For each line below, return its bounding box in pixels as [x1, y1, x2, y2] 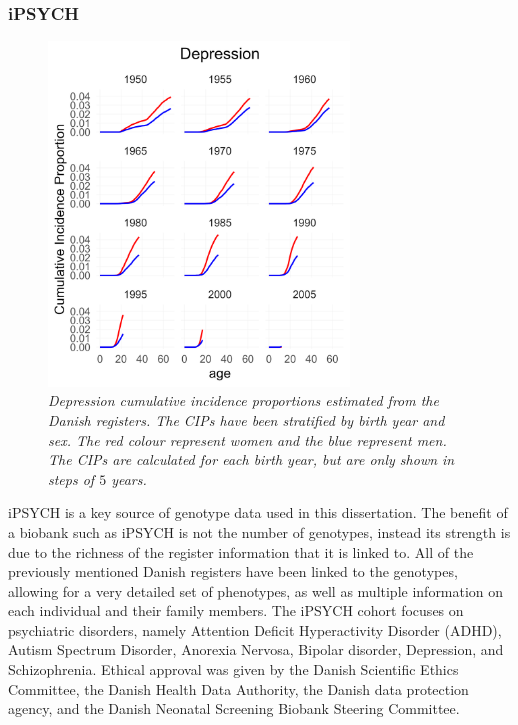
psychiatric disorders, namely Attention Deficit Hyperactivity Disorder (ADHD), [8, 619, 502, 640]
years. [111, 468, 147, 489]
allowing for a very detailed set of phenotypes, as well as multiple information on [8, 580, 504, 601]
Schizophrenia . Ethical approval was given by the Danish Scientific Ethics [8, 659, 459, 680]
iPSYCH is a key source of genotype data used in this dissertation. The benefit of [8, 502, 508, 523]
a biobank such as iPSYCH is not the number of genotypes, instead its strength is [8, 521, 511, 542]
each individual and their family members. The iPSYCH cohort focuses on [8, 600, 464, 621]
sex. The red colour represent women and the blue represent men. [48, 429, 447, 450]
